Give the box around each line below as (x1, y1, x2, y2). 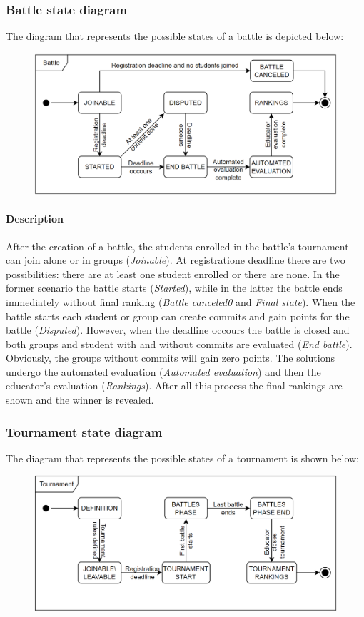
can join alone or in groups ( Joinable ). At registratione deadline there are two (6, 253, 345, 267)
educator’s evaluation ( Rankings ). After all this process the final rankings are (6, 378, 343, 393)
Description (6, 211, 64, 226)
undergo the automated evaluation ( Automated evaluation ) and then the (6, 364, 321, 379)
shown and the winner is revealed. (6, 392, 154, 407)
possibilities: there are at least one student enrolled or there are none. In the (6, 266, 340, 281)
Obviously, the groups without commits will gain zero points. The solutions (6, 350, 335, 365)
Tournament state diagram (6, 422, 163, 440)
